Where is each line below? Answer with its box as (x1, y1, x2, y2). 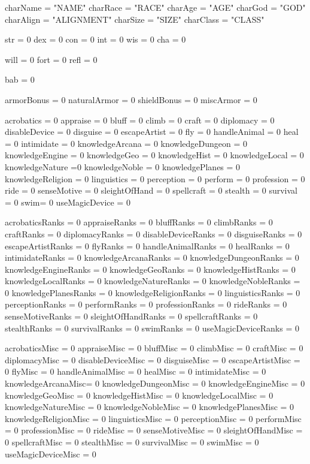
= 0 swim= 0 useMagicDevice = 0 (5, 195, 130, 208)
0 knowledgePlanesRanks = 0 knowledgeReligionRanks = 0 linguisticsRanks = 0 (5, 286, 300, 299)
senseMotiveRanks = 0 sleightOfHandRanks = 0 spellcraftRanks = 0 (5, 310, 258, 323)
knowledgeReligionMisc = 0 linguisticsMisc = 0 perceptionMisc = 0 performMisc (5, 412, 302, 424)
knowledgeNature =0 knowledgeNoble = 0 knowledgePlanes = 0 (5, 160, 241, 173)
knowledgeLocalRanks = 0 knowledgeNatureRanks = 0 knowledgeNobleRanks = (5, 275, 300, 287)
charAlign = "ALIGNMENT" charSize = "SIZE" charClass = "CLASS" (5, 13, 265, 25)
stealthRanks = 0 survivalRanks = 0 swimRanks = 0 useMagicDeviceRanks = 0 (5, 321, 299, 334)
